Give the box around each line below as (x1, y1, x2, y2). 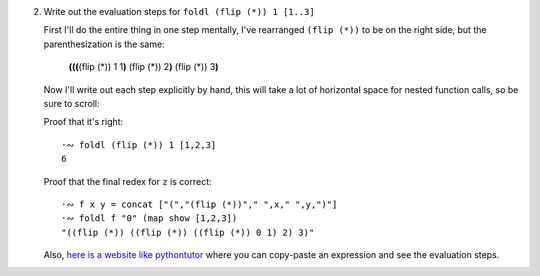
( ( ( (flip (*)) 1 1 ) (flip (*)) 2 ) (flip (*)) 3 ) (68, 61, 219, 73)
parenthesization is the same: (43, 38, 165, 50)
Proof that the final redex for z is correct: (43, 175, 212, 187)
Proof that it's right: (43, 116, 124, 128)
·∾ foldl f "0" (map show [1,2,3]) (61, 213, 238, 224)
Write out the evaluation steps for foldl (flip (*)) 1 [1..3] (43, 6, 315, 17)
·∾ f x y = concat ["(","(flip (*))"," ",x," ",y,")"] (61, 198, 338, 210)
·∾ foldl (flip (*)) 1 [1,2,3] (61, 139, 217, 150)
